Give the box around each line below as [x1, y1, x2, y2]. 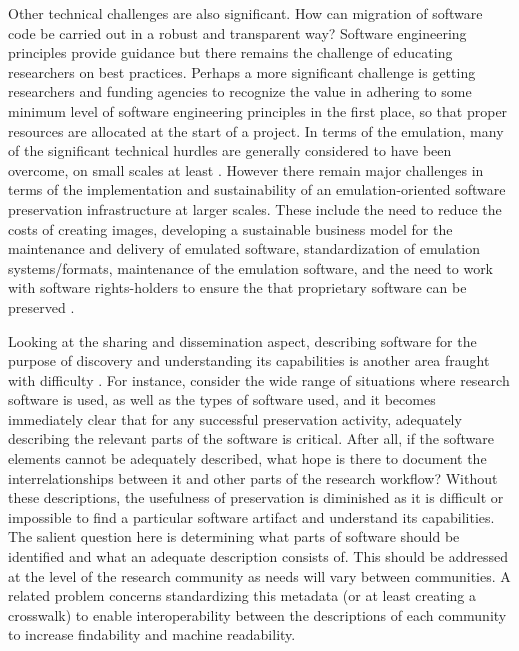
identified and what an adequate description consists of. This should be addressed [8, 546, 509, 567]
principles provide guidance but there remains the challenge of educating [8, 42, 453, 63]
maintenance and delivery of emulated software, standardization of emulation [8, 238, 481, 259]
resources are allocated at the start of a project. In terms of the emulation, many [8, 120, 504, 141]
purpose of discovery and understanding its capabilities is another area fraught [8, 350, 490, 371]
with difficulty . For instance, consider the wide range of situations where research [8, 369, 510, 390]
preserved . [8, 296, 75, 317]
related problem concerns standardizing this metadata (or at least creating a [8, 585, 476, 606]
